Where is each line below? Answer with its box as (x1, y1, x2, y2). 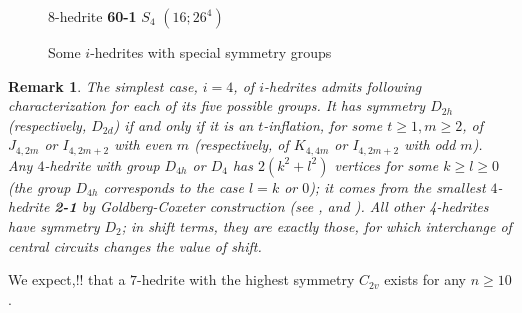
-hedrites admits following (263, 75, 422, 96)
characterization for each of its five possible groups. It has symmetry (8, 95, 426, 116)
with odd (404, 134, 456, 155)
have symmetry (8, 216, 100, 237)
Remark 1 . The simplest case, (8, 75, 198, 96)
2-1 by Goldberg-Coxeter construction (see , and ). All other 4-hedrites (54, 196, 489, 217)
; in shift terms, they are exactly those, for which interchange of (121, 216, 512, 237)
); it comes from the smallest (309, 176, 486, 197)
